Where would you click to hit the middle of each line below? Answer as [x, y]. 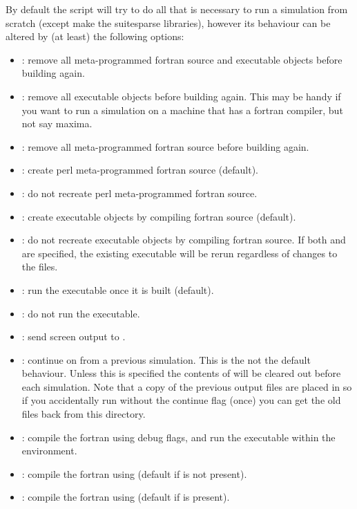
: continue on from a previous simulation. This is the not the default [166, 359]
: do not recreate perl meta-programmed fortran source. [139, 193]
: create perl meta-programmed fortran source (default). [140, 170]
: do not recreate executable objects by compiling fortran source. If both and [184, 240]
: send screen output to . [74, 336]
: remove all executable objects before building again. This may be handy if [181, 96]
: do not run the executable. [81, 313]
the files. [40, 267]
